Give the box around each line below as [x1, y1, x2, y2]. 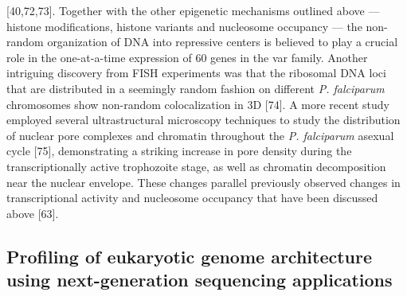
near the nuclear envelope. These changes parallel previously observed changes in [6, 173, 401, 190]
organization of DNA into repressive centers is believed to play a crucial [47, 33, 398, 50]
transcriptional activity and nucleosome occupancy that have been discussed [6, 189, 378, 206]
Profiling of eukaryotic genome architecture [6, 243, 373, 268]
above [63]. [6, 204, 59, 221]
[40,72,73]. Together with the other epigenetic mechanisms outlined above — [6, 2, 380, 18]
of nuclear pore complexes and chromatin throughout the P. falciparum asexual [6, 127, 394, 143]
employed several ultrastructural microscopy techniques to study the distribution [6, 111, 401, 128]
